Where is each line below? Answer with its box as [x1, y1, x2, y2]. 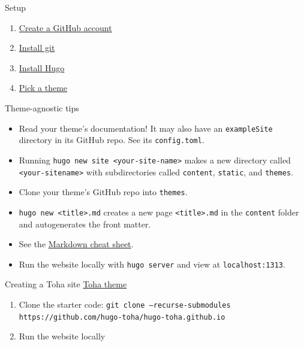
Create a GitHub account [19, 21, 112, 34]
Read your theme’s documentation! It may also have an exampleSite [19, 122, 273, 134]
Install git [19, 41, 55, 54]
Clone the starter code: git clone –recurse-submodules [19, 298, 231, 310]
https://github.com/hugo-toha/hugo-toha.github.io [19, 312, 225, 321]
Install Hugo [19, 61, 65, 74]
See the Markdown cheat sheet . [19, 238, 134, 250]
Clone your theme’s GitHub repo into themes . [19, 186, 188, 198]
